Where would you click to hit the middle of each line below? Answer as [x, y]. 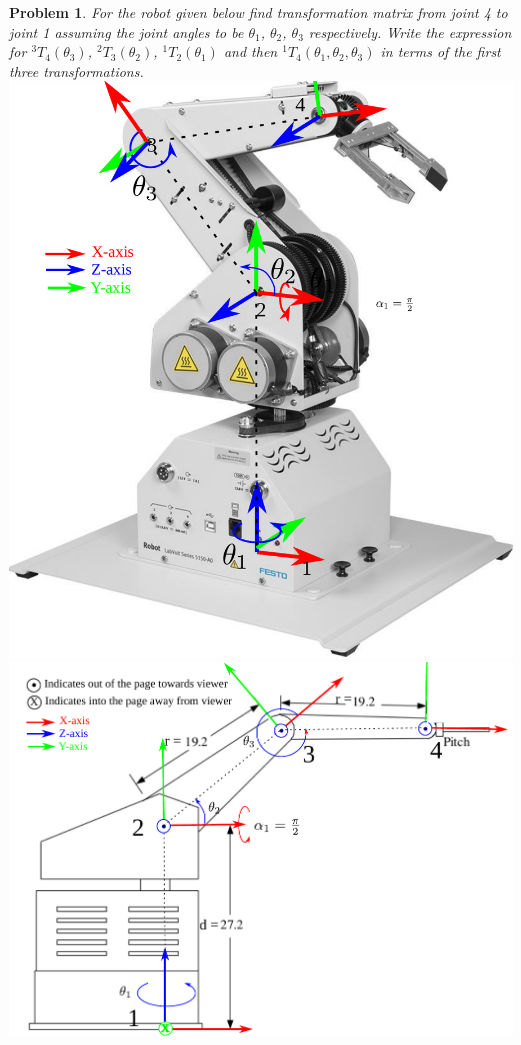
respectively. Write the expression [410, 31]
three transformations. [76, 70]
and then [250, 51]
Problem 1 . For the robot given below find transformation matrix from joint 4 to [258, 12]
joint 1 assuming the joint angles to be [126, 31]
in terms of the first [440, 51]
